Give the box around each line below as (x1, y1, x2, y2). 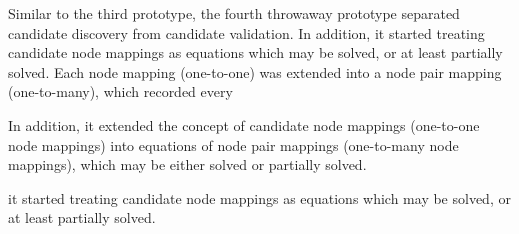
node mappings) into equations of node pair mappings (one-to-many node (8, 134, 459, 155)
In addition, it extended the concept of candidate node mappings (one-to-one (8, 114, 480, 135)
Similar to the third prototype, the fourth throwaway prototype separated (8, 3, 460, 23)
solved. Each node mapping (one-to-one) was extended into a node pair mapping (8, 61, 502, 82)
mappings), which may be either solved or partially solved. (8, 154, 367, 175)
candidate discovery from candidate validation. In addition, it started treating (8, 22, 485, 43)
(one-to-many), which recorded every (8, 81, 233, 102)
